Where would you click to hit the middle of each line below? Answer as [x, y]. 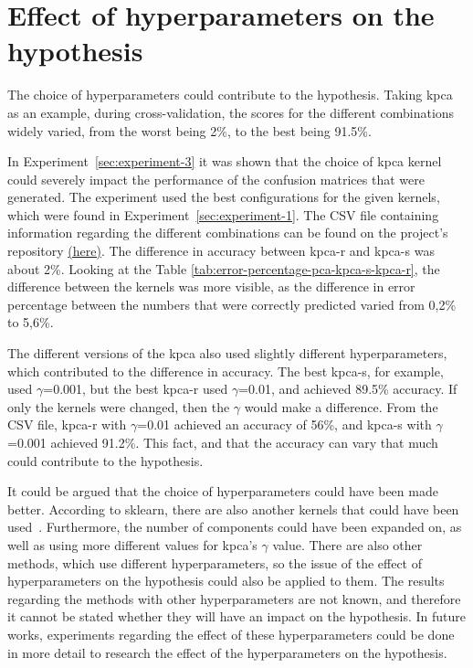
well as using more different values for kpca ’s [132, 544]
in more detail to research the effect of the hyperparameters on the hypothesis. [227, 652]
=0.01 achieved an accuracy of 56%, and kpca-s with [284, 424]
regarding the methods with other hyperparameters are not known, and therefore [234, 598]
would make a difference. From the [341, 406]
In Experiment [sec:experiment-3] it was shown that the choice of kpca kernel [225, 161]
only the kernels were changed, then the [119, 406]
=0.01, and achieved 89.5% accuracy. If [348, 389]
